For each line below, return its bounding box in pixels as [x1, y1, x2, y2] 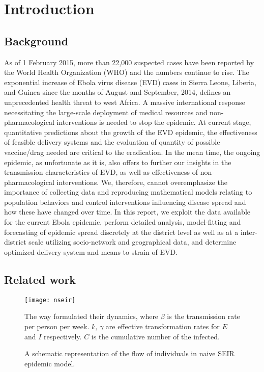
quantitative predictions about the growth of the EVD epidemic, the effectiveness [4, 126, 257, 137]
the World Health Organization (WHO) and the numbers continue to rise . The [4, 67, 249, 77]
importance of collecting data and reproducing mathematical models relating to [4, 187, 252, 197]
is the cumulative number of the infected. [91, 331, 220, 341]
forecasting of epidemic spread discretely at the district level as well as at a [4, 226, 239, 237]
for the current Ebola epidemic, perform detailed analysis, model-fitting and [4, 217, 241, 227]
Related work [4, 271, 76, 287]
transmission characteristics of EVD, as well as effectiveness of [4, 167, 198, 177]
